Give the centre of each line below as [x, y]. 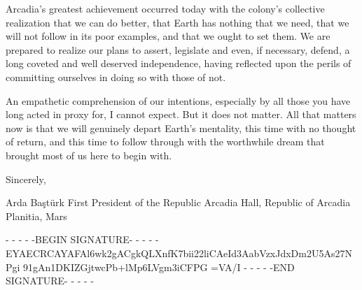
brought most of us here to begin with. [89, 155]
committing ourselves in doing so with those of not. [116, 77]
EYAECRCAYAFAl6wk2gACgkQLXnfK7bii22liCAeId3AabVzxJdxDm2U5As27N [179, 253]
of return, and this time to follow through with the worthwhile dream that [165, 142]
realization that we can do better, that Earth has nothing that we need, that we [177, 22]
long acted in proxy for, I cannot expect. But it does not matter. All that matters [181, 114]
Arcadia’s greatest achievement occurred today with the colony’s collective [165, 8]
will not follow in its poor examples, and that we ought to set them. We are [168, 36]
